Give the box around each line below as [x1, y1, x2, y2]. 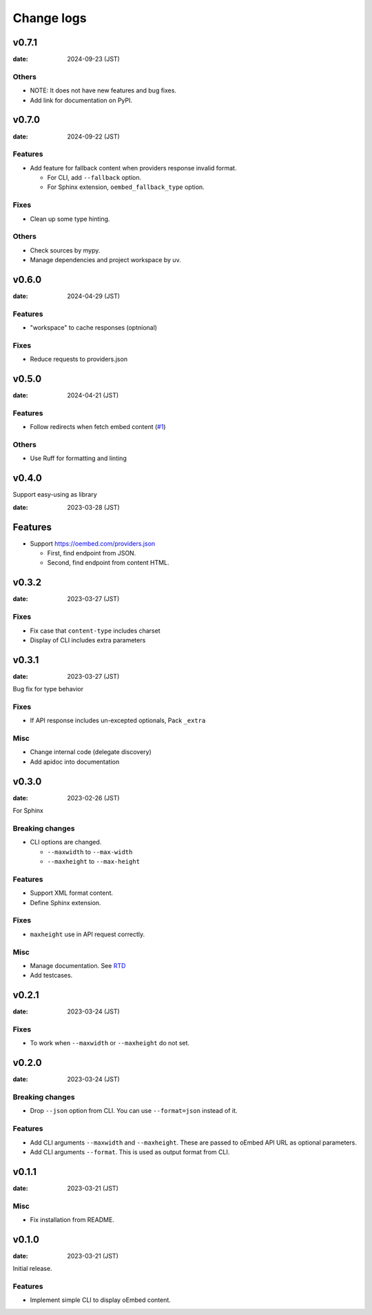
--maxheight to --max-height [47, 858, 141, 866]
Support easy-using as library [12, 491, 97, 499]
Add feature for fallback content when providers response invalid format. [30, 164, 237, 172]
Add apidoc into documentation [30, 758, 120, 766]
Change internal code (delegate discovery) [30, 748, 152, 756]
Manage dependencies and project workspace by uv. [30, 256, 182, 264]
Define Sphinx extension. [30, 898, 101, 907]
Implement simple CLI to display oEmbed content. [30, 1296, 172, 1304]
